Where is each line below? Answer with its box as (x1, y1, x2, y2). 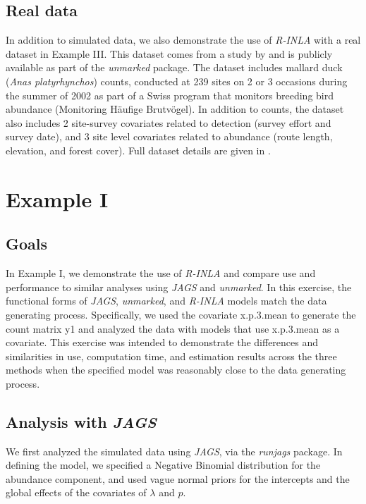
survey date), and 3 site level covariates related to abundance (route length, (6, 129, 333, 144)
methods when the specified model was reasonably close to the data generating (6, 362, 346, 377)
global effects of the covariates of (6, 485, 147, 500)
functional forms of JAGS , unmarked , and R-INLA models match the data (6, 293, 327, 308)
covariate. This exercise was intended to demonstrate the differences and (6, 335, 319, 350)
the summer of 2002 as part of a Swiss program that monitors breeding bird (6, 87, 334, 102)
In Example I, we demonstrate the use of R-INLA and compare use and (6, 266, 316, 281)
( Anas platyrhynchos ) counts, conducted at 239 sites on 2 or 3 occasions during (6, 73, 348, 88)
